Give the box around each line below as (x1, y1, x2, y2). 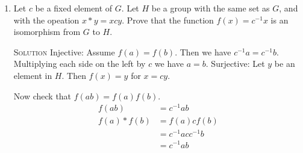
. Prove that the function (122, 13, 214, 26)
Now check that (13, 89, 72, 102)
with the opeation (13, 13, 80, 26)
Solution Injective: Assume (13, 45, 115, 58)
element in (13, 69, 52, 81)
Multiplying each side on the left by (13, 57, 146, 70)
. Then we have (175, 45, 231, 58)
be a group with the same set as (151, 2, 270, 14)
